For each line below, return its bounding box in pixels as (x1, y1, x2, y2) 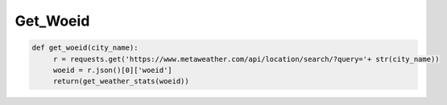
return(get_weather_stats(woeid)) (52, 77, 189, 86)
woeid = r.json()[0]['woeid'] (52, 65, 172, 75)
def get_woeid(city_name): (31, 43, 139, 52)
